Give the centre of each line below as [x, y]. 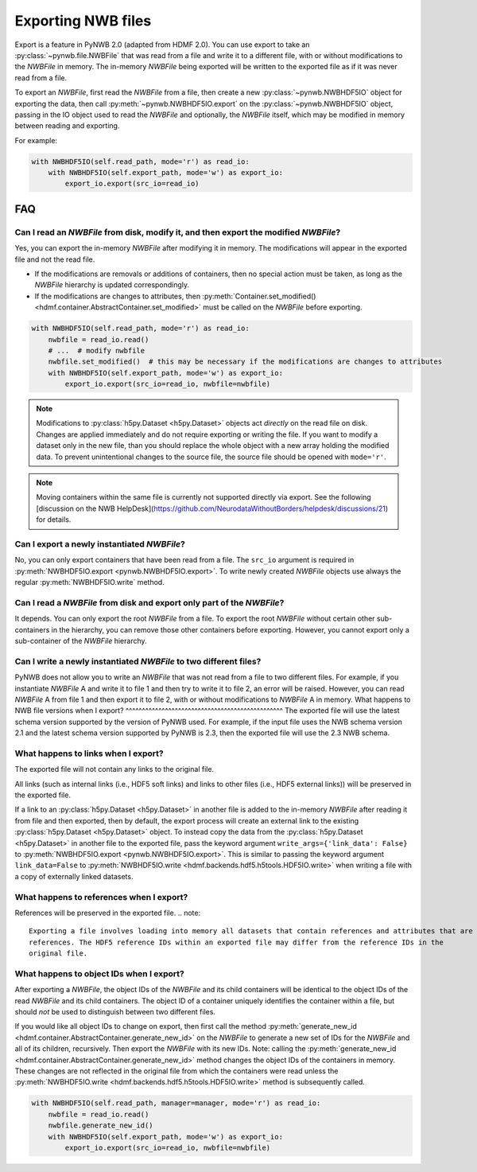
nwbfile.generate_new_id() [101, 1125]
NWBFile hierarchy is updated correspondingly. [112, 285]
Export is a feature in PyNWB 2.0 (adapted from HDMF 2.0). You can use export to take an [162, 45]
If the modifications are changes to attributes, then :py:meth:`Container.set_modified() [175, 296]
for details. [54, 520]
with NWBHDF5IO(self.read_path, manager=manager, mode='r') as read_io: [176, 1103]
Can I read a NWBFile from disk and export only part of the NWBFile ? [149, 602]
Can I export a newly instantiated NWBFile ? [100, 543]
